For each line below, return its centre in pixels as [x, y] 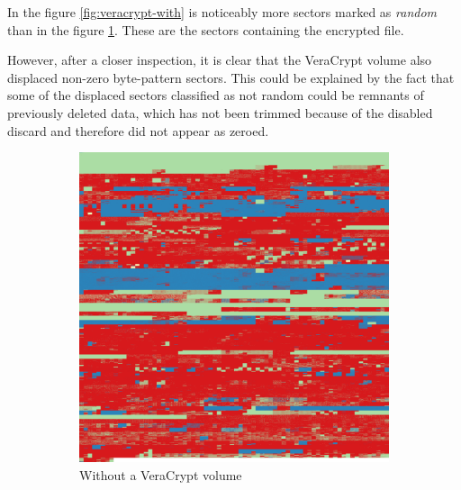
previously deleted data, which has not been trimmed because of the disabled [220, 112]
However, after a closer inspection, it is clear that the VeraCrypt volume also [220, 60]
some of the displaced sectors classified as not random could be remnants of [216, 95]
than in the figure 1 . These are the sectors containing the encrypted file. [206, 29]
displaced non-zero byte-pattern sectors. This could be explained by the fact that [231, 77]
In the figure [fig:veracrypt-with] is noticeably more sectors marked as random [222, 12]
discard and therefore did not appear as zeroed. [138, 130]
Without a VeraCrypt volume [161, 474]
